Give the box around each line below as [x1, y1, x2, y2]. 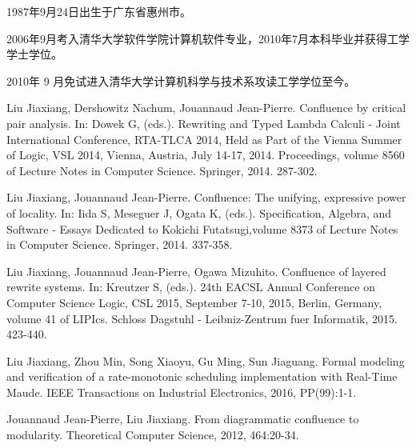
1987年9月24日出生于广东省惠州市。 [6, 3, 191, 19]
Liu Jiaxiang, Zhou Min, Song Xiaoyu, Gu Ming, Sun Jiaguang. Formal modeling [6, 352, 405, 369]
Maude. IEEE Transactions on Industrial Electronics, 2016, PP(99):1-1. [6, 383, 357, 400]
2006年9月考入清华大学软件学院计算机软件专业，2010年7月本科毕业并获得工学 [6, 30, 410, 46]
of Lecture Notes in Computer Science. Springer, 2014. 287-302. [6, 162, 318, 178]
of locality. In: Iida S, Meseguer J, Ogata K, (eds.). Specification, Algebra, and [6, 204, 392, 221]
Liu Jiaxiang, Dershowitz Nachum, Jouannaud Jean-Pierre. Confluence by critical [6, 99, 406, 116]
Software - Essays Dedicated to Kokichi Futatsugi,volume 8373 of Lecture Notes [6, 220, 398, 237]
